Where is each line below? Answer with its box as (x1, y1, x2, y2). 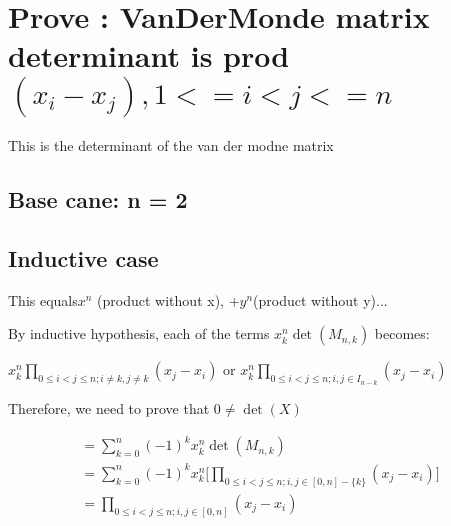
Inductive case (8, 243, 159, 274)
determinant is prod (8, 35, 290, 76)
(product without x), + (97, 289, 240, 310)
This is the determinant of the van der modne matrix (8, 135, 334, 156)
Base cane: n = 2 (8, 184, 188, 215)
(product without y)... (253, 289, 388, 310)
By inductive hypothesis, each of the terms (8, 323, 270, 344)
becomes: (374, 323, 430, 344)
